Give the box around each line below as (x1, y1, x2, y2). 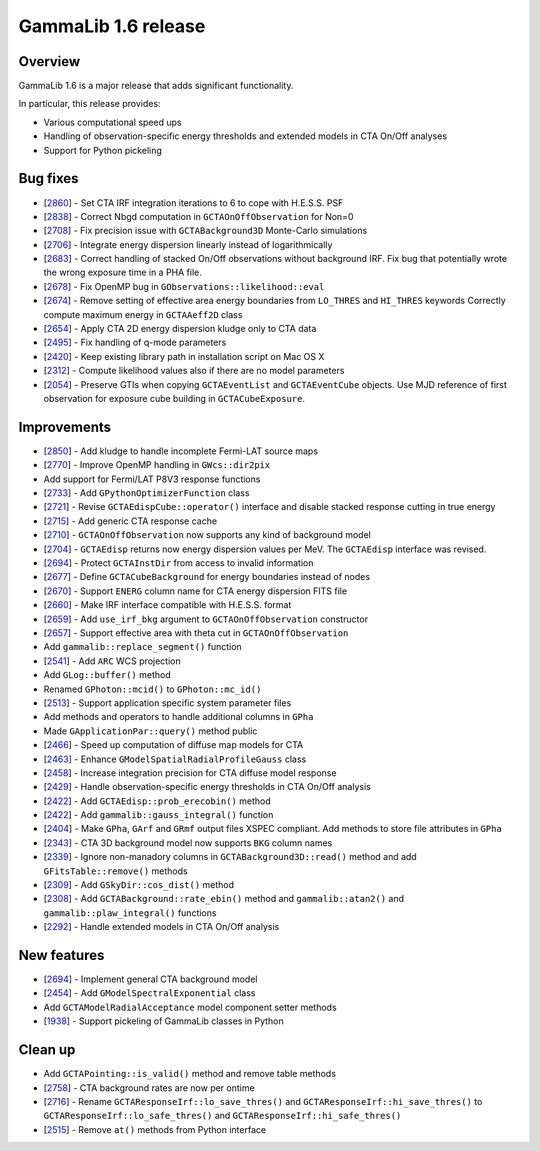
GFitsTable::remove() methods (43, 865, 189, 877)
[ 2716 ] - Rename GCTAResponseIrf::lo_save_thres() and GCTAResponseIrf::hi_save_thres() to (43, 1095, 483, 1107)
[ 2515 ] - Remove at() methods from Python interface (43, 1123, 267, 1135)
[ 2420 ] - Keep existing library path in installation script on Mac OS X (43, 350, 325, 362)
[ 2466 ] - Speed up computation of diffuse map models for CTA (43, 739, 304, 751)
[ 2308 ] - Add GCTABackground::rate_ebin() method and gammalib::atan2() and (43, 893, 405, 905)
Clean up (18, 1041, 76, 1059)
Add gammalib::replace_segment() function (43, 641, 242, 653)
